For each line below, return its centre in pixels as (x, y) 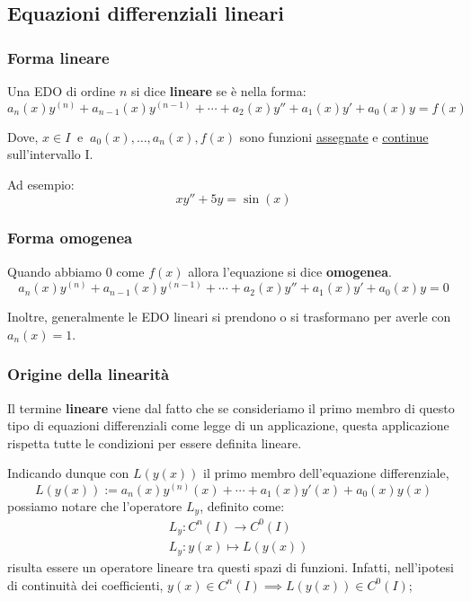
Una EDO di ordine (62, 91)
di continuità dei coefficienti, (85, 584)
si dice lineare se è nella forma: (218, 91)
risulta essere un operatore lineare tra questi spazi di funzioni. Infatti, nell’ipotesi (231, 566)
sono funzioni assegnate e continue (334, 136)
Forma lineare (58, 57)
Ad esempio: (41, 184)
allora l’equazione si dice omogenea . (290, 271)
